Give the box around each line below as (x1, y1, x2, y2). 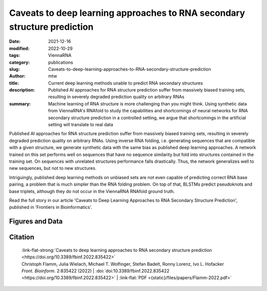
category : (9, 59, 30, 65)
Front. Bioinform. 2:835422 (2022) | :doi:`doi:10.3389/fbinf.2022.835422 (21, 268, 170, 274)
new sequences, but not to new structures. (9, 165, 96, 171)
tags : (9, 52, 20, 58)
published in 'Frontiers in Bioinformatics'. (9, 204, 92, 210)
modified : (9, 45, 30, 51)
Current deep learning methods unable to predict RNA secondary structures (48, 80, 203, 86)
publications (48, 59, 74, 65)
